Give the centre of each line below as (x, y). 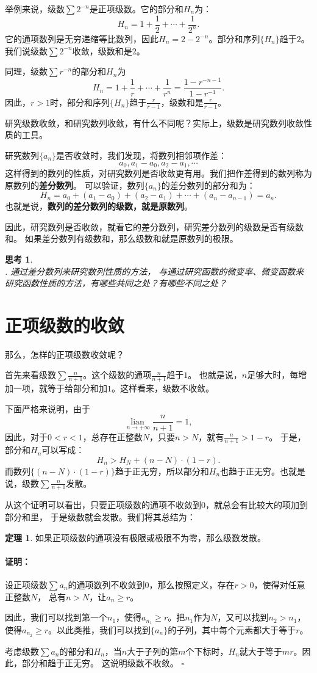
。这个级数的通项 (117, 375)
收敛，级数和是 (102, 50)
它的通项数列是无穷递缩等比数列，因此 (82, 38)
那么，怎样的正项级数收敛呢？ (65, 354)
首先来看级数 (30, 375)
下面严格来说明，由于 (48, 408)
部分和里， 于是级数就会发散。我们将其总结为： (100, 516)
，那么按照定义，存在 (192, 584)
